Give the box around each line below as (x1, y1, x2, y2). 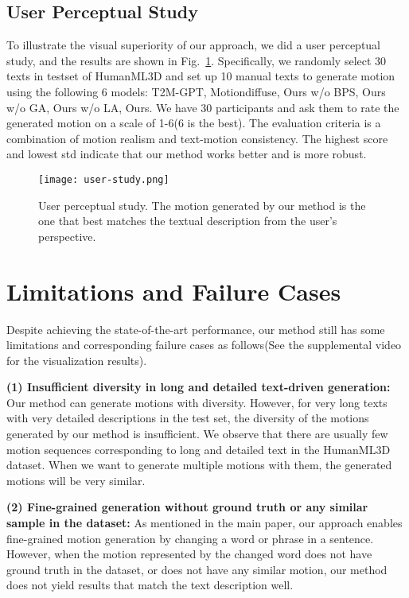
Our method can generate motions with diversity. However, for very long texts (6, 394, 388, 410)
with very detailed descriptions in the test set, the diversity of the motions (6, 410, 369, 426)
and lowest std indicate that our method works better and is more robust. (6, 146, 367, 162)
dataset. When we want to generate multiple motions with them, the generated (6, 456, 392, 473)
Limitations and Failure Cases (6, 274, 341, 307)
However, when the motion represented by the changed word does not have (6, 546, 372, 562)
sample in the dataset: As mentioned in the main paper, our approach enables (6, 515, 403, 531)
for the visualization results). (6, 351, 147, 368)
